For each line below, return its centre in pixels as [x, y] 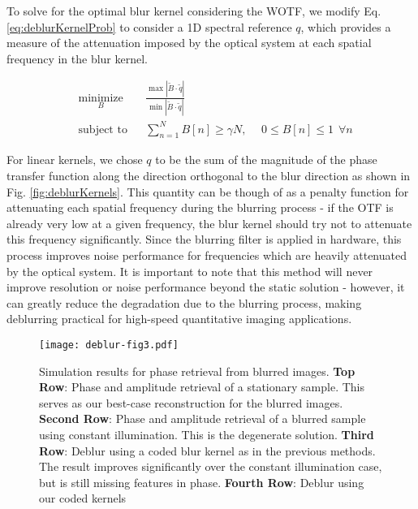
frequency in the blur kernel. [77, 58]
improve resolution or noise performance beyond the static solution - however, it [206, 287]
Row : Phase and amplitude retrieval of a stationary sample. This [202, 387]
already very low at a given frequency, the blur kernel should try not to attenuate [209, 223]
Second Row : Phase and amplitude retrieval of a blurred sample [203, 418]
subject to [103, 129]
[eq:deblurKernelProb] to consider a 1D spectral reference [149, 26]
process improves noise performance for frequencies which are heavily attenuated [207, 254]
